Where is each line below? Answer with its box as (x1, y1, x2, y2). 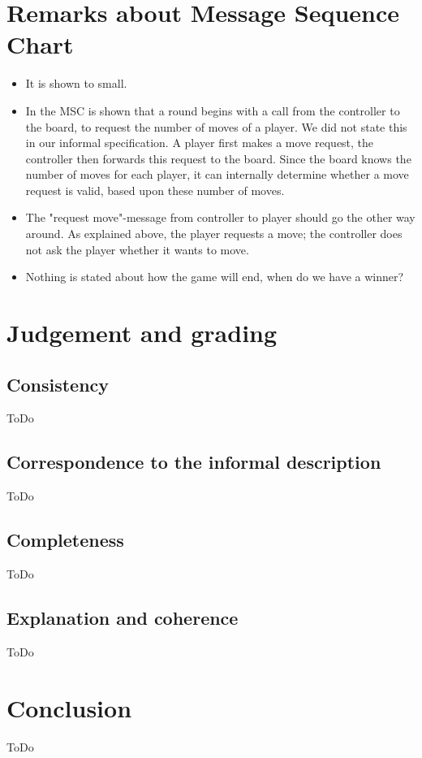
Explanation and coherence (6, 605, 239, 630)
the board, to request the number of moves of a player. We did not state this (25, 118, 407, 135)
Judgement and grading (6, 316, 278, 349)
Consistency (6, 371, 110, 396)
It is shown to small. (25, 75, 127, 92)
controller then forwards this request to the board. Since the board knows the (25, 149, 411, 167)
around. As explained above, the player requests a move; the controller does (25, 225, 403, 242)
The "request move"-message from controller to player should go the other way (25, 209, 416, 226)
